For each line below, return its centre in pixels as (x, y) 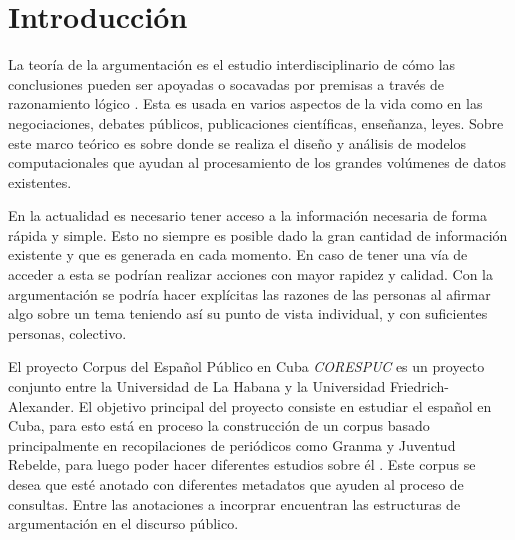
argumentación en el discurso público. (123, 523)
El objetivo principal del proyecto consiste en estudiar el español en (285, 405)
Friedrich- (419, 386)
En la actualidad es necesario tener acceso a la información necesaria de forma (247, 215)
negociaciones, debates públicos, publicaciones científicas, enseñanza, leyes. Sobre (256, 122)
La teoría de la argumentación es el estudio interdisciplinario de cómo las (232, 64)
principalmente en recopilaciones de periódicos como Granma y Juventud (232, 444)
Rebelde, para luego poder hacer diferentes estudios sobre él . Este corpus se (242, 464)
